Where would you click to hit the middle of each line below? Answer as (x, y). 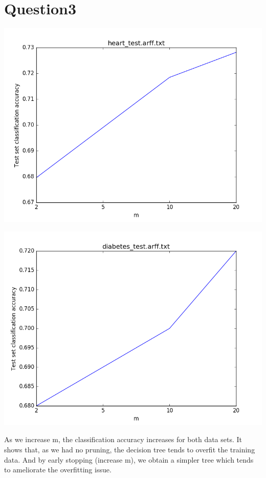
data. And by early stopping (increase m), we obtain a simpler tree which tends (129, 459)
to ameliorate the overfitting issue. (58, 470)
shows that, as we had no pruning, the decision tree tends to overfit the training (130, 449)
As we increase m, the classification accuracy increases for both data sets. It (123, 439)
